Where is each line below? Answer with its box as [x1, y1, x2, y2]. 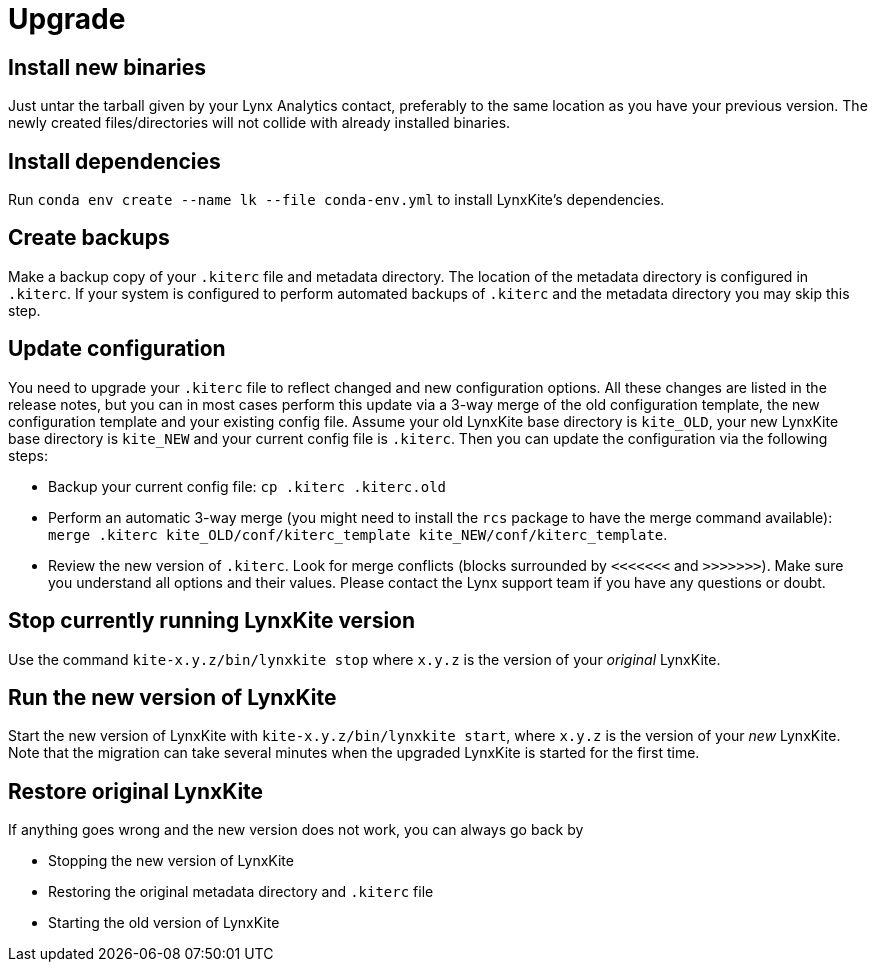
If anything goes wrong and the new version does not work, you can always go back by [8, 821, 584, 839]
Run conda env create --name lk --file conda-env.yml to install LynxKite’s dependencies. [8, 191, 665, 209]
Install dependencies [8, 148, 221, 174]
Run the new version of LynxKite [8, 684, 337, 710]
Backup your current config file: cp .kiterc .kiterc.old [48, 477, 447, 495]
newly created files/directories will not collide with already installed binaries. [8, 114, 511, 132]
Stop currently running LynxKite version [8, 608, 416, 634]
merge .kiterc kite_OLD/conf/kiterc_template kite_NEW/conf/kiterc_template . [48, 525, 668, 543]
